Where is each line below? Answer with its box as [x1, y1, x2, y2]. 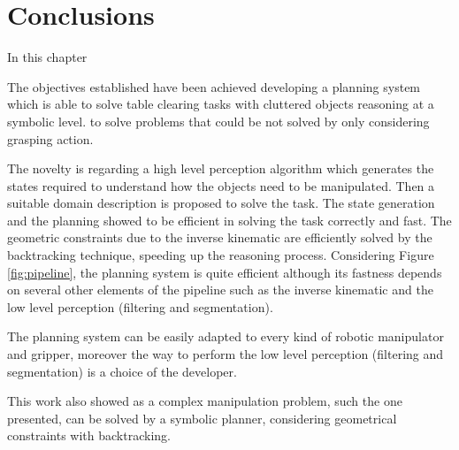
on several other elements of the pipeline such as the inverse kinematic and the [7, 280, 433, 299]
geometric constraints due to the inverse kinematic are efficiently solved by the [7, 228, 432, 247]
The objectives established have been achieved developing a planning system [7, 77, 421, 95]
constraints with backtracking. [7, 426, 171, 445]
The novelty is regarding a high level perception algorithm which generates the [7, 159, 434, 178]
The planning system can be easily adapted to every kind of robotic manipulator [7, 327, 444, 346]
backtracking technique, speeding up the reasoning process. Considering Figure [7, 246, 434, 264]
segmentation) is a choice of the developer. [7, 362, 237, 380]
